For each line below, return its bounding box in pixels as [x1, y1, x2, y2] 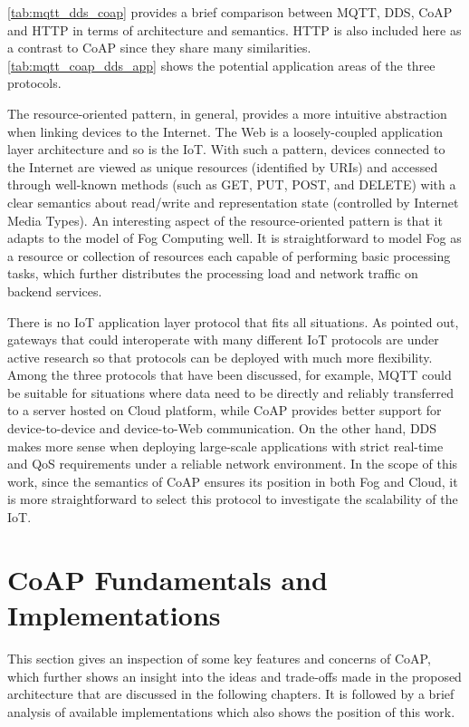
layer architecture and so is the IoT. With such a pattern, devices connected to [7, 140, 445, 159]
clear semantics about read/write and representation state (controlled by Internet [7, 192, 459, 211]
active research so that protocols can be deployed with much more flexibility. [7, 347, 433, 366]
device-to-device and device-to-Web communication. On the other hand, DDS [7, 419, 437, 438]
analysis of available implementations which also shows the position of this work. [7, 702, 455, 721]
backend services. [7, 281, 102, 300]
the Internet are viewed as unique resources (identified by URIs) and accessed [7, 157, 438, 176]
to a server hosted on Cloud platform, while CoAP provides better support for [7, 401, 442, 420]
